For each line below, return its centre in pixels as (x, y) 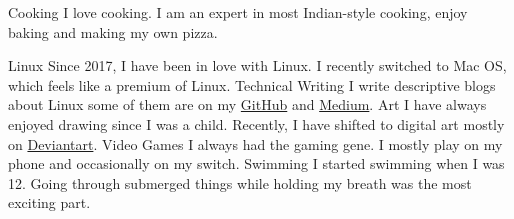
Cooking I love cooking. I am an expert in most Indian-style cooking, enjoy (238, 12)
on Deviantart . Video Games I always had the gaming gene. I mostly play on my (255, 143)
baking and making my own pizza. (113, 31)
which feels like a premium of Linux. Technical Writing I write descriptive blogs (252, 84)
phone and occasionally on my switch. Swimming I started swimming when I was (256, 163)
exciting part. (49, 202)
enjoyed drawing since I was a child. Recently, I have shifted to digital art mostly (256, 123)
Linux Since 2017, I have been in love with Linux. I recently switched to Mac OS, (257, 65)
